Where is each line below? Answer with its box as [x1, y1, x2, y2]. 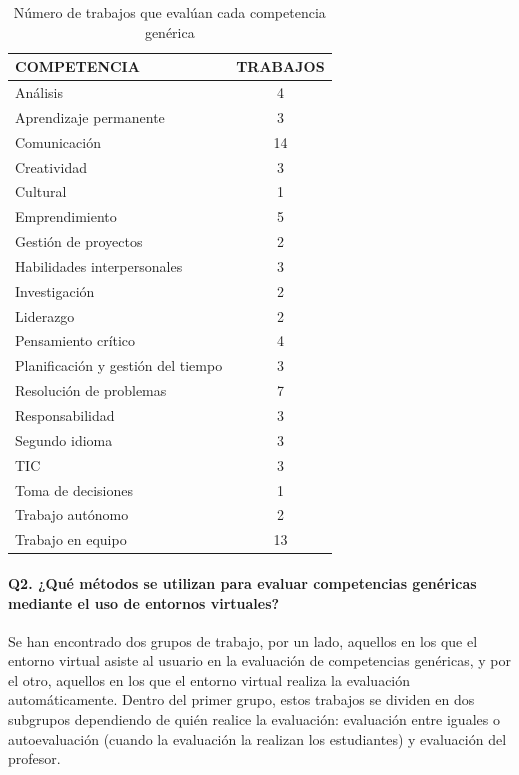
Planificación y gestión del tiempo [15, 355, 223, 376]
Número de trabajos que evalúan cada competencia [13, 2, 326, 22]
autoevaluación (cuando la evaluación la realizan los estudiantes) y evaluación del [8, 728, 507, 749]
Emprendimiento [15, 206, 117, 227]
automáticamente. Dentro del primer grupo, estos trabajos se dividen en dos [8, 689, 475, 710]
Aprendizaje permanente [15, 106, 165, 127]
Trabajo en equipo [15, 529, 127, 550]
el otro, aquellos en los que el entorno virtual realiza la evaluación [8, 669, 411, 690]
